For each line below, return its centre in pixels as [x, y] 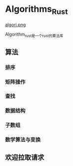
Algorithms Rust [36, 10]
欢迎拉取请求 [25, 157]
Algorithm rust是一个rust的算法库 [34, 35]
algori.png [16, 24]
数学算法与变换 [23, 140]
